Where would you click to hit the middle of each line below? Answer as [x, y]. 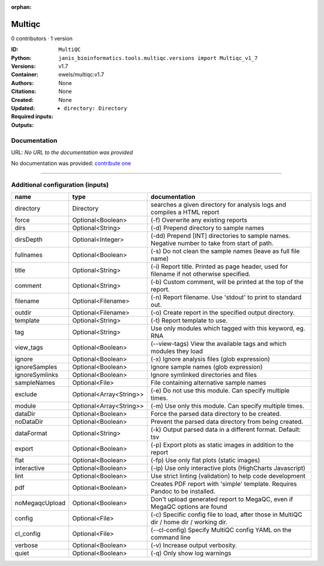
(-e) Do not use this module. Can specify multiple [220, 391]
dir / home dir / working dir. [189, 522]
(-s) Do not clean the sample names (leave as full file [225, 251]
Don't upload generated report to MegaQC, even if [222, 499]
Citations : [24, 91]
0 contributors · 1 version [42, 38]
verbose [26, 546]
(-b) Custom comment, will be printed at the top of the [227, 282]
